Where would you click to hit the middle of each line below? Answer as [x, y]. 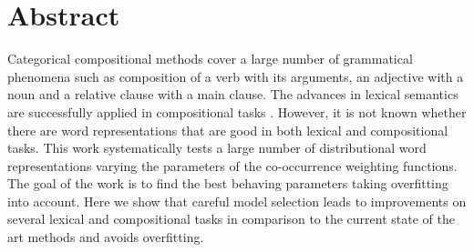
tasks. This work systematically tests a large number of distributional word [217, 148]
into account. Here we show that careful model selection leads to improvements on [237, 201]
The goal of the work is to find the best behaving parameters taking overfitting [228, 183]
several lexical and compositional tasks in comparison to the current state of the [231, 219]
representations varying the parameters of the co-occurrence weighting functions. [232, 165]
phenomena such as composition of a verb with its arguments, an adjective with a [236, 76]
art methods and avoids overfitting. [106, 237]
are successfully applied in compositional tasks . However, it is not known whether [237, 111]
